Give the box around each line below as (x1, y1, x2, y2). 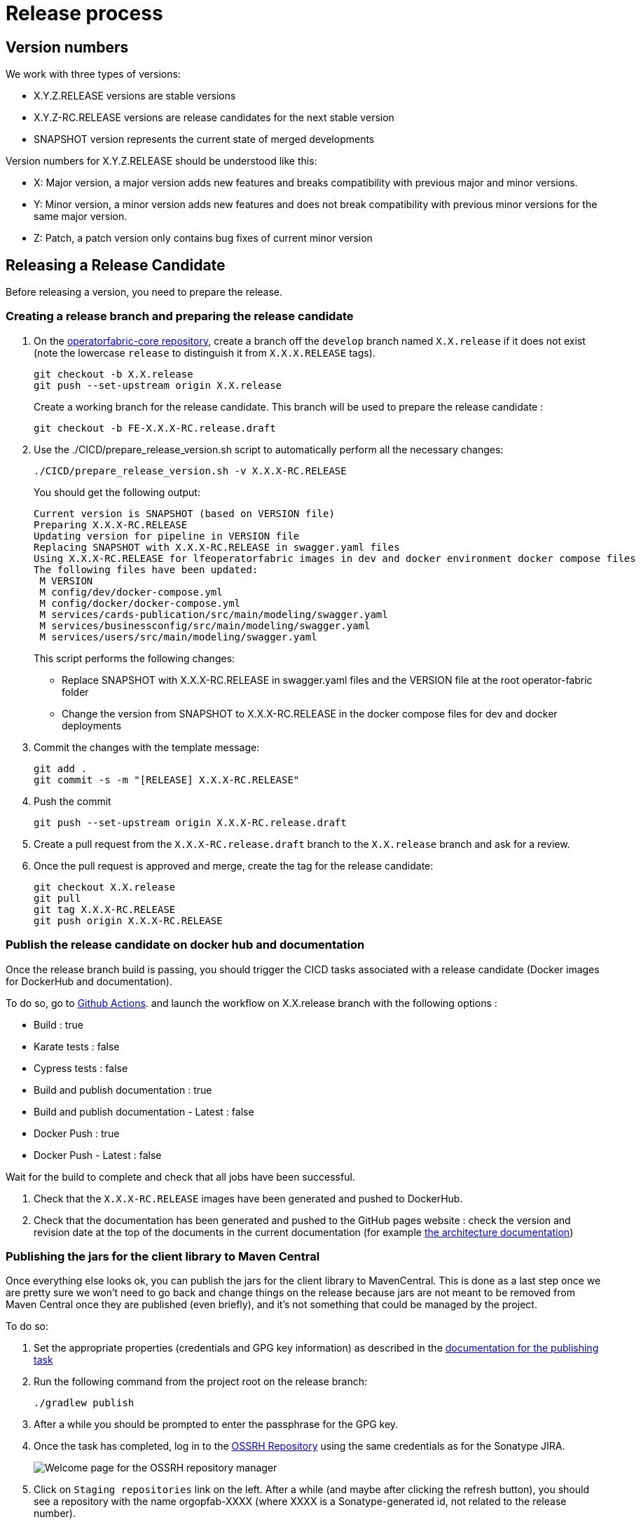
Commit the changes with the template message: (34, 741, 260, 753)
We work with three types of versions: (6, 68, 181, 81)
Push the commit (34, 795, 111, 807)
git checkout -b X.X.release (34, 368, 193, 380)
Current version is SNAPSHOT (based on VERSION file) (34, 507, 335, 519)
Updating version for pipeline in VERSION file (34, 530, 300, 542)
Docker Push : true (34, 1127, 120, 1139)
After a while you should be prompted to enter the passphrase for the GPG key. (34, 1418, 399, 1431)
